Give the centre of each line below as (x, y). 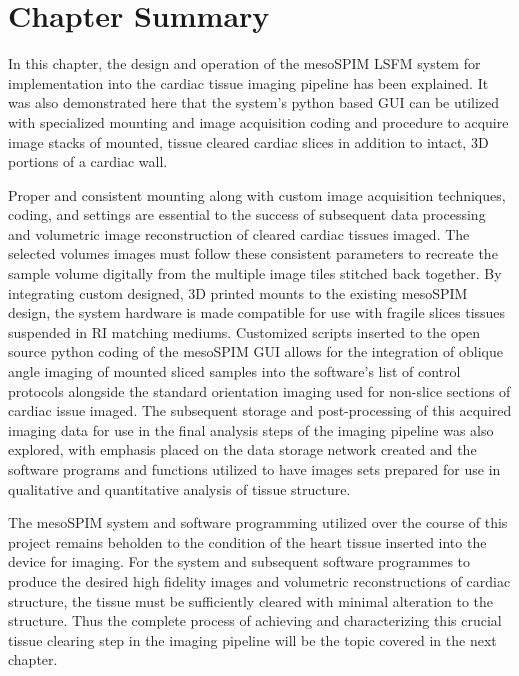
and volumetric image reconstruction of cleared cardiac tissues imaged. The (239, 233)
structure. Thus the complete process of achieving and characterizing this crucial (255, 620)
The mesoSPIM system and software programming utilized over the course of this (258, 522)
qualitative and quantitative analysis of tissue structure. (179, 488)
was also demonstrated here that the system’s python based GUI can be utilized (254, 102)
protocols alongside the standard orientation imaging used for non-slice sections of (259, 390)
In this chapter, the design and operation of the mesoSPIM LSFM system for (244, 63)
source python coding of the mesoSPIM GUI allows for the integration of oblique (255, 351)
